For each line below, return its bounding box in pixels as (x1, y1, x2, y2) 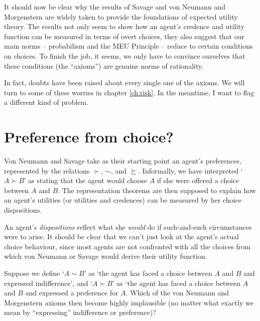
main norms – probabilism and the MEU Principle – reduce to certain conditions (4, 41, 253, 51)
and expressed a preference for (25, 287, 118, 298)
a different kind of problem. (4, 97, 89, 107)
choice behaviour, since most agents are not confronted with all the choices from (4, 241, 250, 251)
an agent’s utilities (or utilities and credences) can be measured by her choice (4, 195, 242, 205)
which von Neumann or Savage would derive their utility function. (4, 251, 207, 261)
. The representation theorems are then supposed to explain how (58, 185, 256, 195)
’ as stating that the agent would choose (24, 175, 148, 186)
